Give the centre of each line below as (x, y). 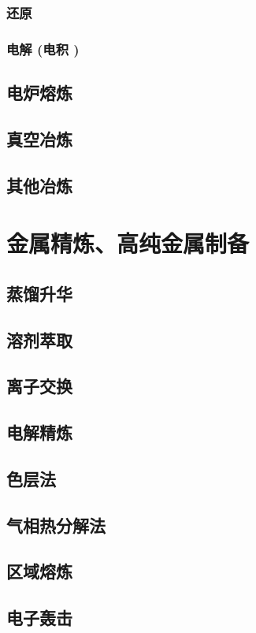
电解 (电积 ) (43, 48)
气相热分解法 (56, 525)
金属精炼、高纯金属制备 (128, 243)
